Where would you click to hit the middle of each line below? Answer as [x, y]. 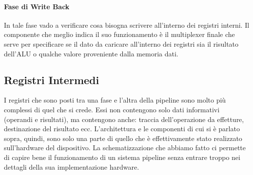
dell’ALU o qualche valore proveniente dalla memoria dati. [91, 53]
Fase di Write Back [37, 6]
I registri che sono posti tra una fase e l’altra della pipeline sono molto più [115, 100]
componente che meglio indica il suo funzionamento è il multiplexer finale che [119, 34]
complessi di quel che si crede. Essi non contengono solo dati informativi [112, 109]
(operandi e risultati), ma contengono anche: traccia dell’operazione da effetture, [124, 119]
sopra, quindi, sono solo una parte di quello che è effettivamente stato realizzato [123, 138]
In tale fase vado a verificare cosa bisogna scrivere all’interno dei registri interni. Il [127, 25]
